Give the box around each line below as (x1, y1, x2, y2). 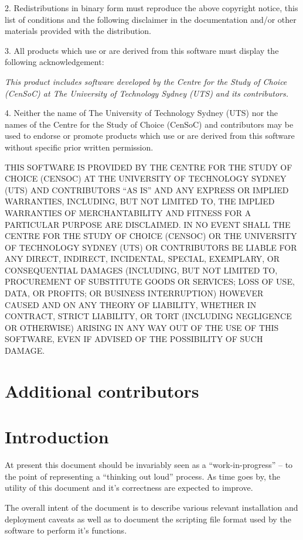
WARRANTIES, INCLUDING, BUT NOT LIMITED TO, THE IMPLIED (5, 195, 275, 207)
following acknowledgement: (5, 56, 104, 68)
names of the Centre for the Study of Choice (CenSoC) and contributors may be (5, 118, 294, 130)
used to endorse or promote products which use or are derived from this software (5, 129, 295, 142)
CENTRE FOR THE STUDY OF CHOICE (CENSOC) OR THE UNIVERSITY (5, 230, 297, 242)
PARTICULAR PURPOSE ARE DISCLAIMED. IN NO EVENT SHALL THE (5, 218, 291, 230)
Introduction (5, 425, 109, 449)
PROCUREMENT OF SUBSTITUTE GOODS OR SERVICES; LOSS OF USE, (5, 275, 295, 288)
